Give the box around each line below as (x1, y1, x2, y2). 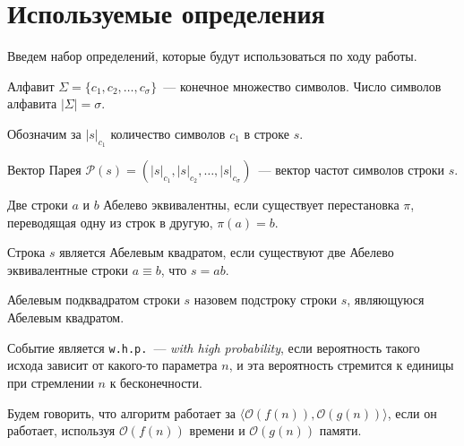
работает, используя (7, 421, 116, 440)
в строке (244, 124, 289, 142)
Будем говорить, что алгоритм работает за (7, 403, 236, 422)
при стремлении (7, 373, 94, 391)
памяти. (319, 421, 362, 440)
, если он (387, 403, 437, 422)
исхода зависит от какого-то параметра (7, 356, 218, 374)
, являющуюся (347, 290, 425, 309)
